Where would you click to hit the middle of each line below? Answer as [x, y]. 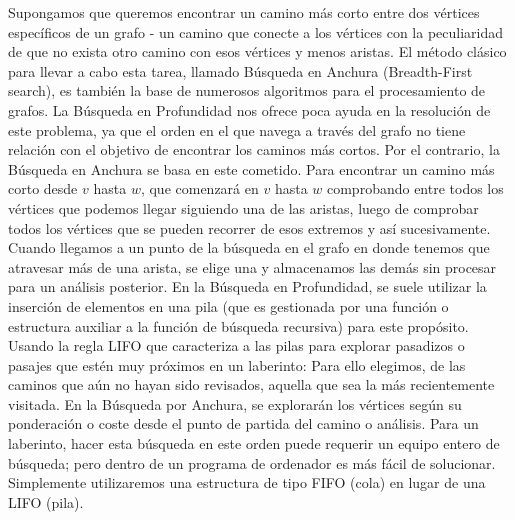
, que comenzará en [199, 188]
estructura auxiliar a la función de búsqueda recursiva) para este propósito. [238, 325]
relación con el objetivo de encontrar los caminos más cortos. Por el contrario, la [254, 149]
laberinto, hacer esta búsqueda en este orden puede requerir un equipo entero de [254, 443]
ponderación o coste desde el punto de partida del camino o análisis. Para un [243, 423]
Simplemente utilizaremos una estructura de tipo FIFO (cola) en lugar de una [247, 482]
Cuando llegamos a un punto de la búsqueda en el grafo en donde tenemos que [249, 247]
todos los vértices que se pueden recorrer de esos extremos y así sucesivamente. [249, 227]
